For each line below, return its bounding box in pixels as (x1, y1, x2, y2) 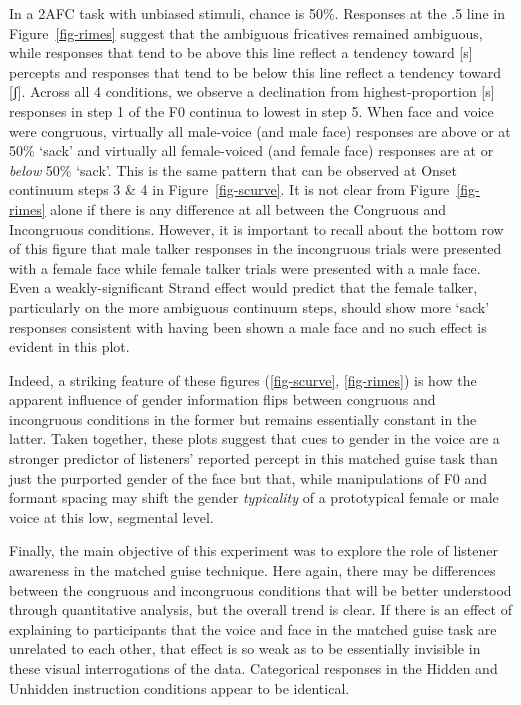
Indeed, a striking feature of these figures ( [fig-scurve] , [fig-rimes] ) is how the (9, 369, 477, 390)
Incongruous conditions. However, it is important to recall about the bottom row (9, 218, 504, 239)
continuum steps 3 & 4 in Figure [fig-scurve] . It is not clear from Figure (9, 179, 450, 200)
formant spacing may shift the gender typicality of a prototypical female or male (9, 487, 499, 508)
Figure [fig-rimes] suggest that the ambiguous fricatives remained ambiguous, (9, 22, 483, 43)
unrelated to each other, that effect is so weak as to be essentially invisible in (9, 638, 481, 659)
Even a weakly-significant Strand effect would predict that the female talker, (9, 277, 478, 298)
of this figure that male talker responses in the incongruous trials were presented (9, 238, 502, 259)
